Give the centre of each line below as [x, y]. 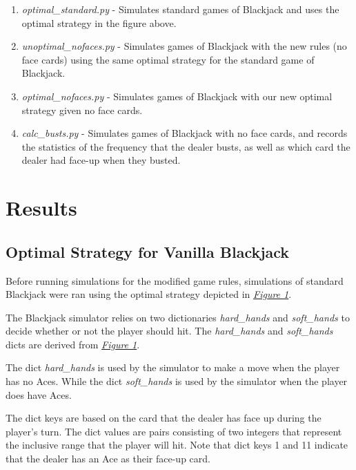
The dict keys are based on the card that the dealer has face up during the [164, 418]
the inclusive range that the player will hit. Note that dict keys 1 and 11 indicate [177, 445]
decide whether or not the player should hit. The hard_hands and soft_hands [169, 331]
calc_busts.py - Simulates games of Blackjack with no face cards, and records [185, 133]
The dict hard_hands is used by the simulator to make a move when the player [173, 367]
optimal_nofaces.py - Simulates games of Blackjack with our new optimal [177, 96]
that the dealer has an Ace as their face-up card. [108, 459]
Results [41, 208]
